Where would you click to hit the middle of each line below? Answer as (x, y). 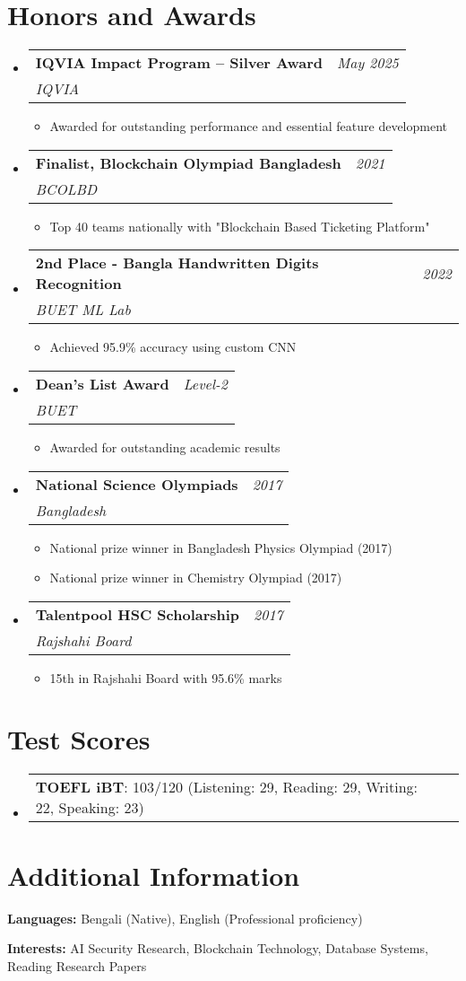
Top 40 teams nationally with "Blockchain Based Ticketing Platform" (240, 226)
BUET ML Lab (83, 310)
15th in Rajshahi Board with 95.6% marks (166, 677)
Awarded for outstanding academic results (165, 447)
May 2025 (368, 63)
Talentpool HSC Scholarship (138, 614)
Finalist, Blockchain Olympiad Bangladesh (188, 162)
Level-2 (205, 383)
